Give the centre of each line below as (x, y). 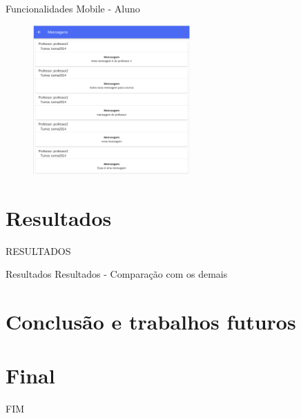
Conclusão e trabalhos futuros (151, 322)
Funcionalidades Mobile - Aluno (73, 8)
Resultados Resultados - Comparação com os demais (117, 274)
